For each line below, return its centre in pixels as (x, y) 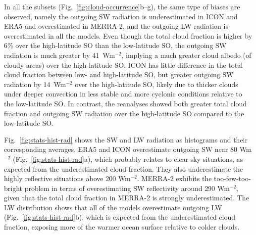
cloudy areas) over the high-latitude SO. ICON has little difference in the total (124, 65)
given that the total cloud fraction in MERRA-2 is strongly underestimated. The (127, 198)
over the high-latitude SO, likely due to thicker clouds (156, 84)
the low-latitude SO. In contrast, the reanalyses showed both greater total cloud (126, 103)
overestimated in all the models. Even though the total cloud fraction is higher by (128, 35)
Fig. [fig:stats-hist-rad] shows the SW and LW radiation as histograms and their (126, 139)
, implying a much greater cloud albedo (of (186, 55)
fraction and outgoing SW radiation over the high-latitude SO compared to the (124, 113)
